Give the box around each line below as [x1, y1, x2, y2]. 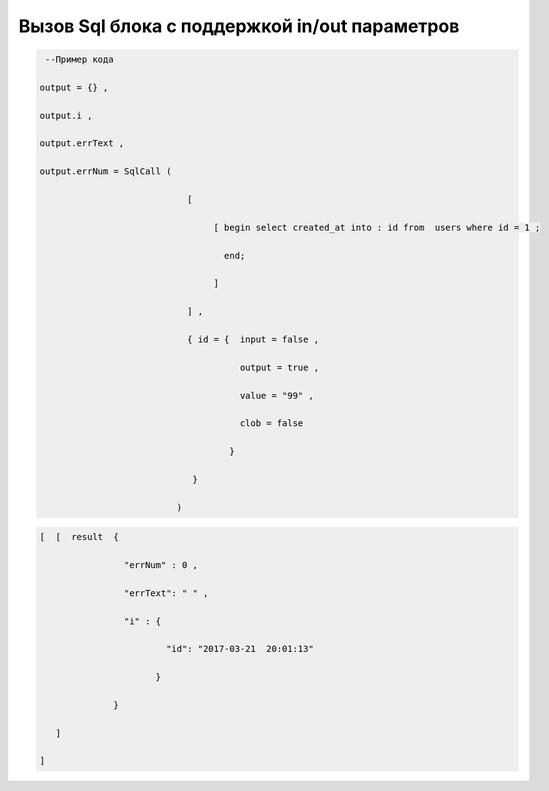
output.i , [39, 110, 93, 121]
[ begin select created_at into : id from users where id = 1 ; [213, 221, 541, 233]
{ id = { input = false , [186, 333, 320, 345]
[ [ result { [39, 531, 120, 543]
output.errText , [39, 138, 125, 149]
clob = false [239, 418, 304, 429]
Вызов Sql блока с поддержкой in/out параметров [18, 15, 460, 37]
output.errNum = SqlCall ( [39, 166, 172, 177]
